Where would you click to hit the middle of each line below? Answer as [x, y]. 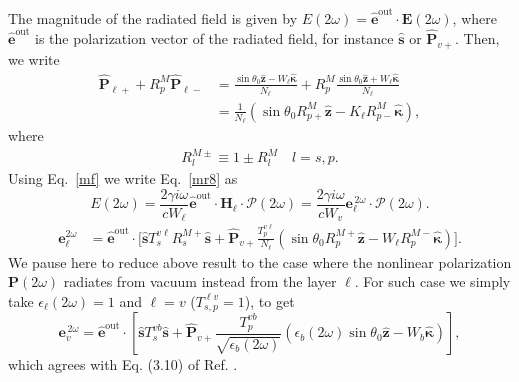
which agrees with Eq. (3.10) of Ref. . [123, 364]
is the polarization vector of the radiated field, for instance [214, 38]
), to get [269, 300]
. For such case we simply [432, 281]
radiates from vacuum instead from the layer [200, 281]
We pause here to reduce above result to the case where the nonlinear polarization [260, 261]
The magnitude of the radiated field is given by [153, 17]
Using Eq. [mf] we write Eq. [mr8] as [123, 178]
